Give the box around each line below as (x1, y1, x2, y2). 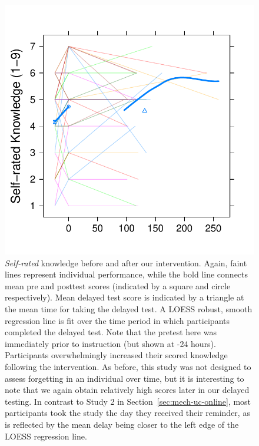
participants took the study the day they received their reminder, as (5, 407, 250, 419)
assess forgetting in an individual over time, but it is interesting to (5, 372, 244, 384)
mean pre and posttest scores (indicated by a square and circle (5, 279, 231, 292)
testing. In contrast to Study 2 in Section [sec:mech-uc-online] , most (5, 395, 251, 407)
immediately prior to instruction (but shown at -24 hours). (5, 337, 216, 349)
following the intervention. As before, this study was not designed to (5, 360, 251, 372)
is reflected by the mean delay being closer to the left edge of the (5, 418, 239, 430)
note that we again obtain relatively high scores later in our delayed (5, 384, 250, 396)
